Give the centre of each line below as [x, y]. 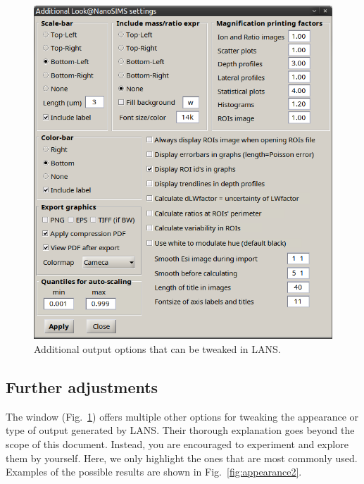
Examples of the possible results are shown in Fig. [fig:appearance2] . [154, 472]
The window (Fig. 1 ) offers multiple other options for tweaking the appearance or [182, 416]
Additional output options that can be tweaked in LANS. [157, 348]
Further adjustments [82, 386]
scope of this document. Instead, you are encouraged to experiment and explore [177, 443]
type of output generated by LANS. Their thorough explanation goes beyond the [180, 430]
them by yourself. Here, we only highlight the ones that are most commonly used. [182, 458]
